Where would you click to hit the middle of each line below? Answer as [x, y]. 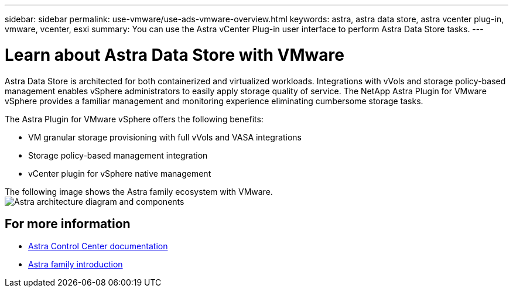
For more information [68, 224]
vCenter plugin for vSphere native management [120, 173]
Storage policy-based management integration [118, 155]
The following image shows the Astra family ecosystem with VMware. [139, 191]
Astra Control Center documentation [98, 246]
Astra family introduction [76, 264]
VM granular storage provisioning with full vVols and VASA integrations [165, 137]
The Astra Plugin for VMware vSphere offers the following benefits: [134, 119]
